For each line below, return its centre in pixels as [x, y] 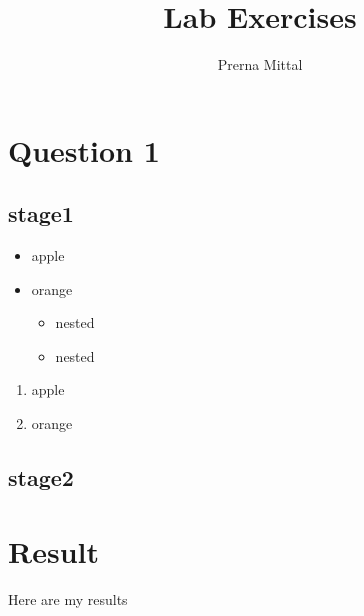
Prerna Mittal [260, 64]
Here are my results [68, 598]
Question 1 [84, 149]
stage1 [41, 213]
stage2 [41, 477]
